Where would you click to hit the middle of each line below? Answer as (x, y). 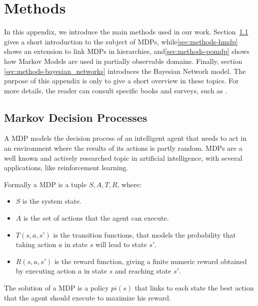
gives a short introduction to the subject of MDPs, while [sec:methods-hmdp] (121, 41)
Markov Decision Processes (76, 117)
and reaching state (143, 271)
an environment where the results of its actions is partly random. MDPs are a (123, 148)
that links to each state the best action (194, 288)
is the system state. (52, 201)
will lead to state (121, 244)
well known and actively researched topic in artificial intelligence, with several (123, 157)
